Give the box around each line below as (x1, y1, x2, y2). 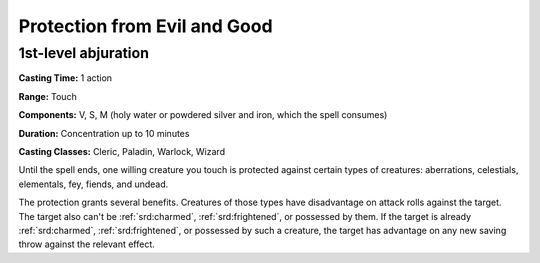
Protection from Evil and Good (18, 15, 274, 37)
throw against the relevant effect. (18, 238, 155, 250)
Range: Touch (18, 90, 77, 102)
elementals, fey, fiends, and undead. (18, 178, 169, 190)
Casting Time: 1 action (18, 72, 113, 84)
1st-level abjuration (18, 44, 150, 62)
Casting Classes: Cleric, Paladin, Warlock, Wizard (18, 145, 225, 157)
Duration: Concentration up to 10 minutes (18, 127, 190, 139)
